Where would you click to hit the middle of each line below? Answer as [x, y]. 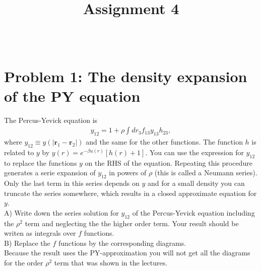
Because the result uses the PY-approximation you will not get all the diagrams [127, 253]
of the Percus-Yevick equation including [193, 212]
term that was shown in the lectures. [111, 263]
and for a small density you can [196, 183]
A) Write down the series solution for [61, 212]
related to [19, 152]
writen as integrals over [40, 233]
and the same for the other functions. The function [164, 142]
